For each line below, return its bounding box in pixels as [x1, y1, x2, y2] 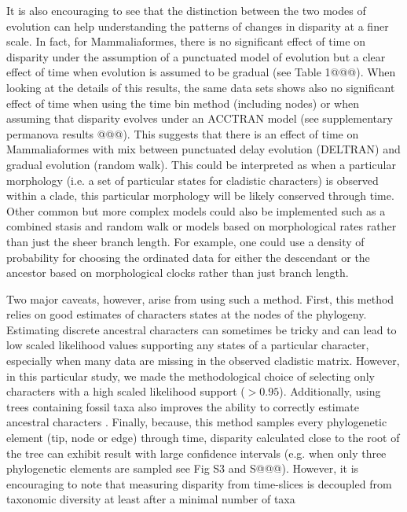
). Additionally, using [279, 383, 381, 400]
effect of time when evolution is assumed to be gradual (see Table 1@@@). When [6, 64, 396, 80]
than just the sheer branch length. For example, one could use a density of [6, 233, 365, 249]
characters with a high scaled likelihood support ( [6, 383, 245, 400]
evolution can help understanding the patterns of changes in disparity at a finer [6, 17, 389, 34]
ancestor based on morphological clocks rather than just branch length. [6, 264, 349, 281]
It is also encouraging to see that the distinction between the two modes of [6, 2, 366, 18]
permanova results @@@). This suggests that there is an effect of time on [6, 125, 359, 142]
